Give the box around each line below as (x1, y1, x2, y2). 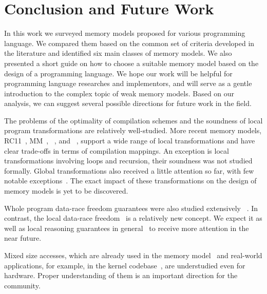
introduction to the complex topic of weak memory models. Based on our (4, 88, 235, 98)
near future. (4, 233, 42, 243)
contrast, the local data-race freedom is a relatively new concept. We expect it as (4, 213, 262, 223)
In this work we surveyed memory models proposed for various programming (4, 28, 245, 38)
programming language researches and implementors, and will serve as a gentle (4, 78, 252, 89)
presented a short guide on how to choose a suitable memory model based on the (4, 57, 259, 68)
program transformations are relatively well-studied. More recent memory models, (4, 125, 262, 136)
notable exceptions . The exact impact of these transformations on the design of (4, 175, 257, 186)
